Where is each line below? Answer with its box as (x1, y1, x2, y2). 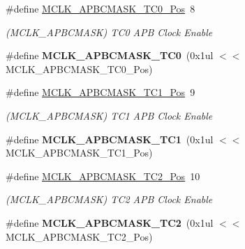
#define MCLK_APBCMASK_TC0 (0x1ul (6, 48, 214, 63)
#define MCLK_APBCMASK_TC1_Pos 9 (6, 85, 195, 99)
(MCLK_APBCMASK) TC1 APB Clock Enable (6, 108, 213, 122)
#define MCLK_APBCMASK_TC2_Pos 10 (6, 168, 200, 183)
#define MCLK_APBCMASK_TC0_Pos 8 (6, 1, 195, 15)
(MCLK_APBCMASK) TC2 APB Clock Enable (6, 192, 213, 207)
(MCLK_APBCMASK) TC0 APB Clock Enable (6, 24, 213, 39)
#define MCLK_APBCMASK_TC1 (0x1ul (6, 131, 214, 146)
